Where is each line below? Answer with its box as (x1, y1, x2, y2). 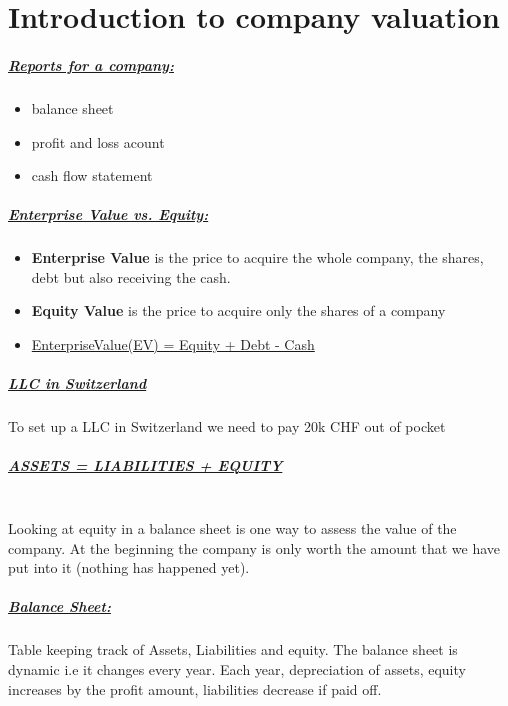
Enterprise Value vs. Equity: (8, 204, 209, 225)
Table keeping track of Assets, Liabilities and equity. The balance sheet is (8, 639, 458, 660)
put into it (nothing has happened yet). (8, 557, 250, 578)
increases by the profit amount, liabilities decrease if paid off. (8, 678, 382, 699)
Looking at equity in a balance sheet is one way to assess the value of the (8, 517, 457, 538)
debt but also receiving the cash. (31, 266, 231, 287)
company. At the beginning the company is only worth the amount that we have (8, 537, 501, 558)
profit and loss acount (31, 131, 165, 152)
